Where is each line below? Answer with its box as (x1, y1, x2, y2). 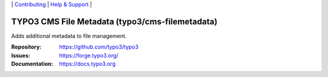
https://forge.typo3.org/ (59, 52, 118, 59)
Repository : (11, 43, 42, 51)
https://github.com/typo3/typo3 (59, 43, 139, 51)
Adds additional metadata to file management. (11, 32, 127, 39)
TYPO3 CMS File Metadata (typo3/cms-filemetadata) (11, 16, 218, 26)
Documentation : (11, 60, 53, 67)
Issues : (11, 52, 30, 59)
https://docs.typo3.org (59, 60, 115, 67)
